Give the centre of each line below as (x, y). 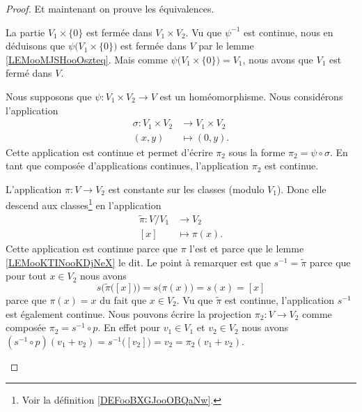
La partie (25, 32)
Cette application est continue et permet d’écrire (109, 152)
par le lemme (226, 46)
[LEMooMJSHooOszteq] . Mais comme (87, 59)
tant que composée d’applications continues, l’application (127, 166)
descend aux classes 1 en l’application (84, 204)
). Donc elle (301, 189)
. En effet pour (129, 327)
